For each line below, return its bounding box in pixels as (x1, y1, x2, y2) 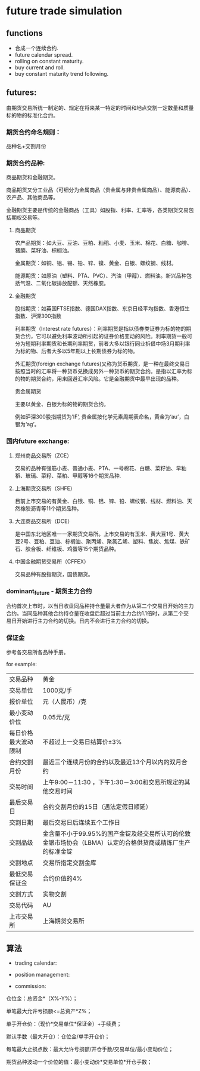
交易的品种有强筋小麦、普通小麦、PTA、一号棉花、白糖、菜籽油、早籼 (14, 464, 187, 472)
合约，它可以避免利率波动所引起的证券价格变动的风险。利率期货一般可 (20, 333, 192, 340)
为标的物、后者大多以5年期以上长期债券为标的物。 (14, 347, 139, 355)
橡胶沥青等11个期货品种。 (20, 504, 82, 512)
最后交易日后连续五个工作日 (42, 818, 120, 826)
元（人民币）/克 (42, 697, 87, 706)
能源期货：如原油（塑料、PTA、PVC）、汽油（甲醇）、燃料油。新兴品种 (14, 272, 187, 279)
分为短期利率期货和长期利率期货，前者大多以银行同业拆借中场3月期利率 (14, 340, 190, 347)
